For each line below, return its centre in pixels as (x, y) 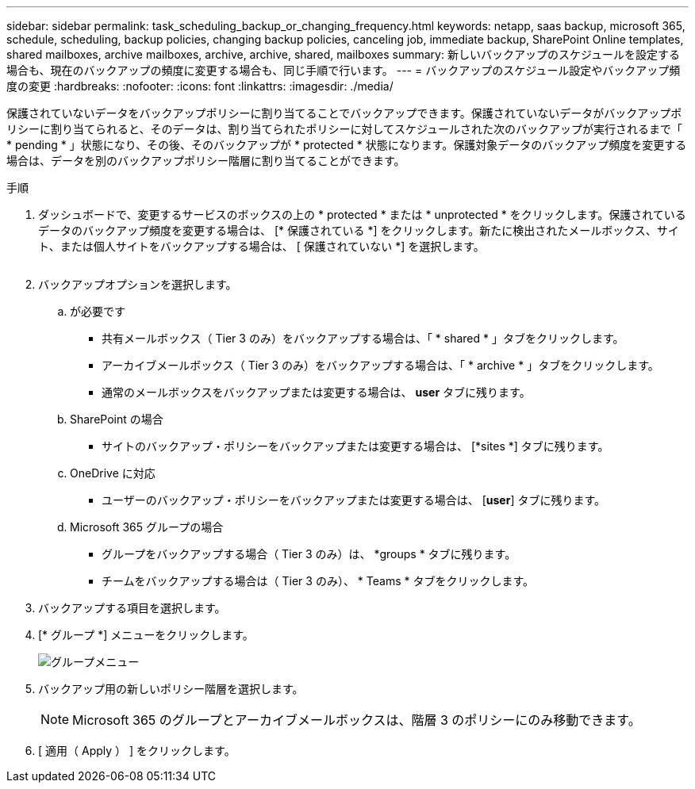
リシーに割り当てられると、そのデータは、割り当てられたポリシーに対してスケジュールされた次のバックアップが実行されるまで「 (345, 129)
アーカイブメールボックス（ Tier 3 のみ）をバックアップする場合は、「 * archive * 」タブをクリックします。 (380, 365)
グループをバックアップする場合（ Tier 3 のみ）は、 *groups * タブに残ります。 (309, 554)
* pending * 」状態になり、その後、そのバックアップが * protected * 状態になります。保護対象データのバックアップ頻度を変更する (347, 145)
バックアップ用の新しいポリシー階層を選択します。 (171, 689)
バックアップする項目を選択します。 (132, 608)
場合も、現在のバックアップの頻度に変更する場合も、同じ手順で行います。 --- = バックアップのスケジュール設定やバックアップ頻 (344, 70)
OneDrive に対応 (113, 473)
